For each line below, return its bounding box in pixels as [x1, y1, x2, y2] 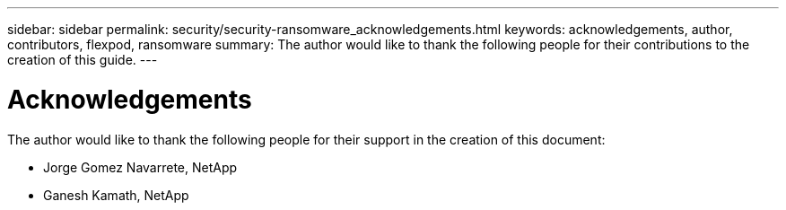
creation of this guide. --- [7, 52, 158, 67]
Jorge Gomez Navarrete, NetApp [43, 159, 238, 175]
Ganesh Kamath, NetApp [43, 187, 189, 203]
